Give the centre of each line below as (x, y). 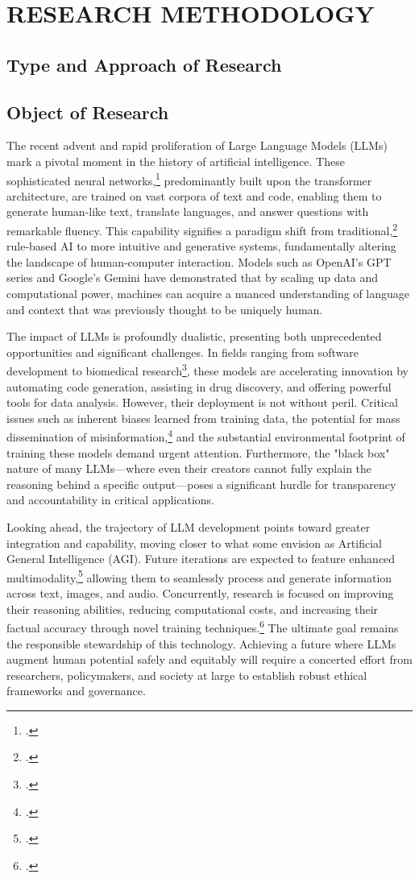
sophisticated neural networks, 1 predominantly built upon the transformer (189, 179)
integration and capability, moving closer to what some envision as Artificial (194, 543)
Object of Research (88, 112)
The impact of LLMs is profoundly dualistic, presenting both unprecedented (194, 336)
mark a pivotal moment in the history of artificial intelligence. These (176, 161)
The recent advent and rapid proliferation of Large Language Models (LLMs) (197, 145)
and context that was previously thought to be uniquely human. (165, 309)
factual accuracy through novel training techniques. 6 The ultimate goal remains (203, 626)
